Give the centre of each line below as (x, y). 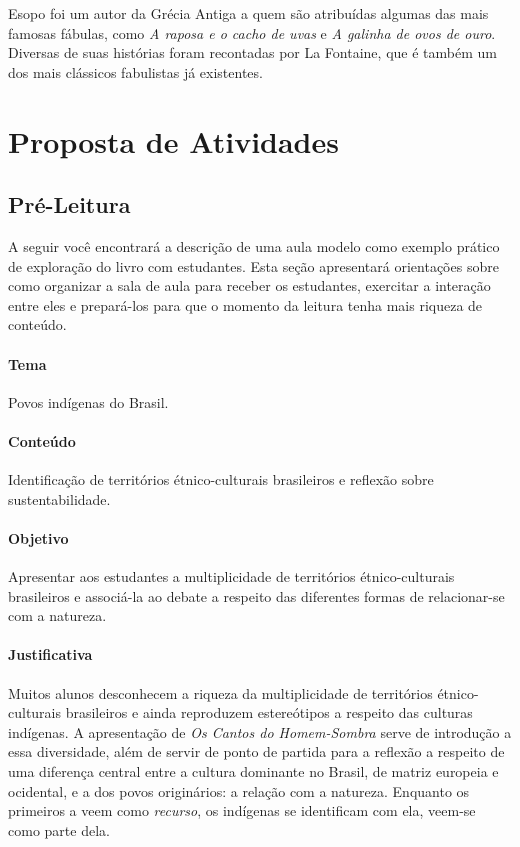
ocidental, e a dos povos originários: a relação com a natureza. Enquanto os (239, 790)
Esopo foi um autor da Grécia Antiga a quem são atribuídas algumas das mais (248, 13)
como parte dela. (59, 829)
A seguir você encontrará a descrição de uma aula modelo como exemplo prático (254, 245)
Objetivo (38, 537)
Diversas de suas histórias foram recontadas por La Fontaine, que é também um (252, 52)
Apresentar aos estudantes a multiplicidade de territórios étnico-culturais (231, 576)
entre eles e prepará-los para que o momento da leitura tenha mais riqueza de (245, 304)
